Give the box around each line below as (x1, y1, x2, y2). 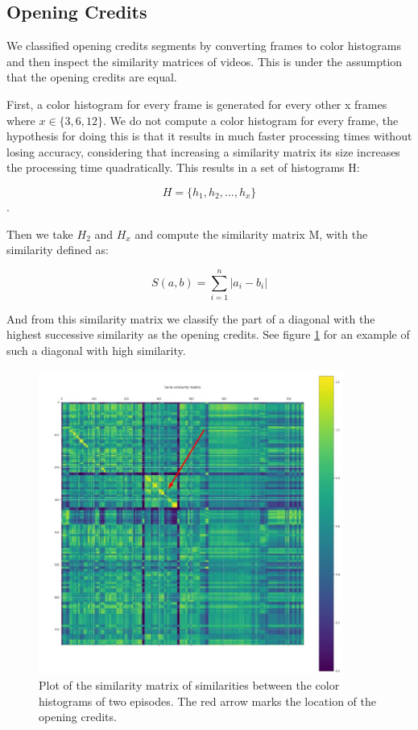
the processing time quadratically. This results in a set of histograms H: (6, 159, 360, 176)
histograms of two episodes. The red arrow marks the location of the (39, 692, 376, 709)
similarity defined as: (6, 241, 109, 258)
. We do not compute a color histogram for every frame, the (103, 111, 399, 128)
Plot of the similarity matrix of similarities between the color (39, 676, 340, 693)
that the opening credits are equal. (6, 69, 177, 86)
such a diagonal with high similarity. (6, 342, 186, 359)
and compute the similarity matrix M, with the (135, 225, 368, 242)
